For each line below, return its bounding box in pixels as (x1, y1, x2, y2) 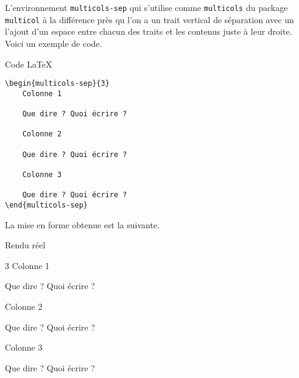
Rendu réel (5, 239, 46, 251)
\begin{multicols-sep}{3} (5, 79, 110, 88)
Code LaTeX (5, 57, 52, 70)
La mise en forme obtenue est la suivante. (5, 218, 160, 231)
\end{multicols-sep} (5, 200, 88, 209)
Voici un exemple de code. (5, 37, 102, 49)
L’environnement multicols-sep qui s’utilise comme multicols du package (5, 1, 288, 13)
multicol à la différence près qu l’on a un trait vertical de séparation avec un (5, 13, 294, 26)
